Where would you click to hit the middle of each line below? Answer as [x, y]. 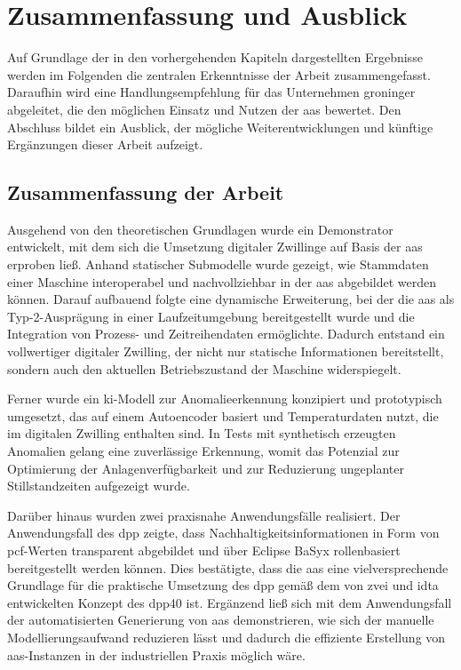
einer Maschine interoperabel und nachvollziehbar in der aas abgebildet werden [222, 281]
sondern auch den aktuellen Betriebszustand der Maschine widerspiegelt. [204, 368]
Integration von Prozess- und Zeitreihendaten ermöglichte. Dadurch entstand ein [226, 334]
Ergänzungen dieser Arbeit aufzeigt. [105, 144]
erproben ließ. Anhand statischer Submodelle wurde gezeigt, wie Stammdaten [218, 264]
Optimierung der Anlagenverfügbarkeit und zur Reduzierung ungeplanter [206, 468]
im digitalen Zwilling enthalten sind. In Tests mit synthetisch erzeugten [202, 433]
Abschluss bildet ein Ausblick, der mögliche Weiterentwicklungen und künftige [220, 127]
